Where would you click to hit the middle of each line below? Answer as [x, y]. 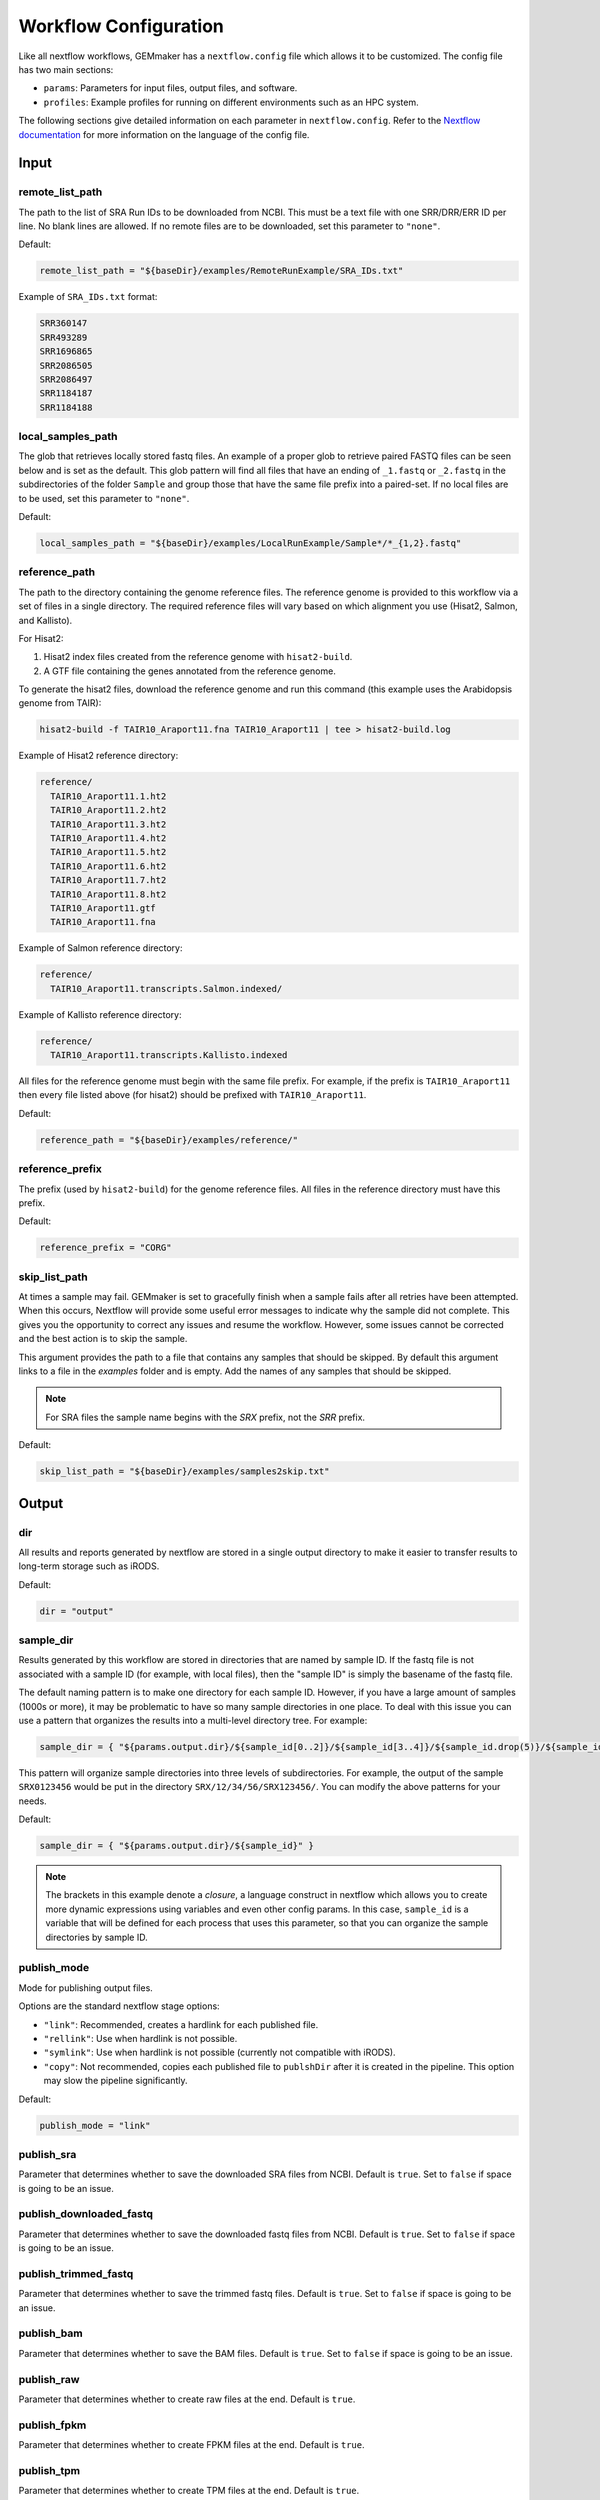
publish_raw [49, 2379]
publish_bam [51, 2333]
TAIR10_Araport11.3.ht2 [108, 824]
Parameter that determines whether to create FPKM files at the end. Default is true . [191, 2445]
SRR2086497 [66, 379]
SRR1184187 [66, 393]
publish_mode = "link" [95, 2125]
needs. [32, 1801]
